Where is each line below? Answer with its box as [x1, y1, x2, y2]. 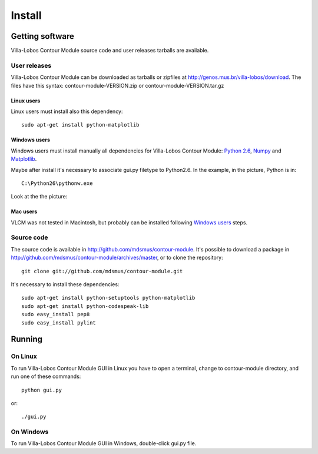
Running [11, 334, 43, 344]
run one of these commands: [11, 373, 81, 380]
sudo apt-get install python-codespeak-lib [21, 303, 149, 309]
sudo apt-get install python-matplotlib [21, 121, 140, 128]
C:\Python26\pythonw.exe [21, 180, 93, 187]
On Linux [11, 352, 38, 360]
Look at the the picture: [11, 193, 68, 200]
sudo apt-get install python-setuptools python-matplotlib [21, 294, 196, 301]
